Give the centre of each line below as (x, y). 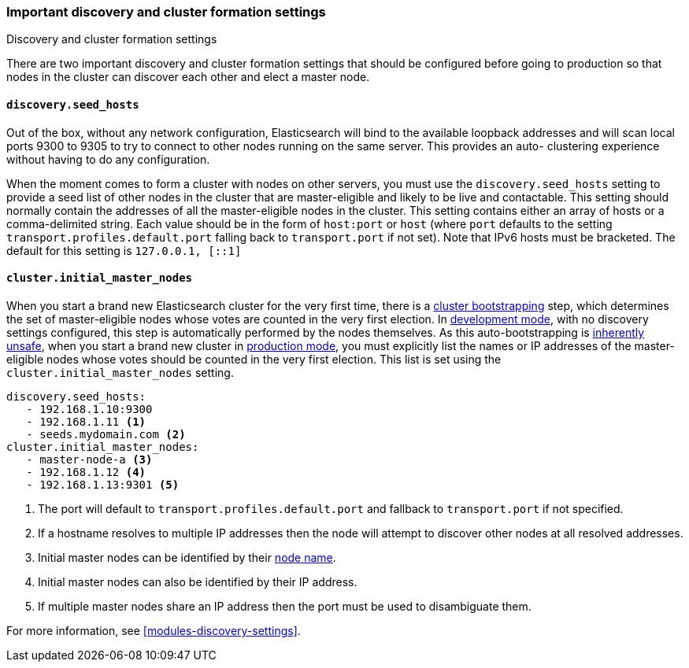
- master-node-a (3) (89, 459)
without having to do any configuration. (108, 159)
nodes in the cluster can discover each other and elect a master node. (188, 77)
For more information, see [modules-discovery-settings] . (154, 630)
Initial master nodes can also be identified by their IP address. (198, 581)
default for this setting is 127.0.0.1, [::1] (124, 250)
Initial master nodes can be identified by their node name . (187, 557)
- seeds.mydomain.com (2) (106, 434)
